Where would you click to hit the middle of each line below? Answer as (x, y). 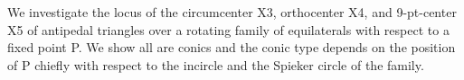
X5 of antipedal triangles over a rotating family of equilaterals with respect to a (228, 29)
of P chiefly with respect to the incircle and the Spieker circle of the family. (216, 64)
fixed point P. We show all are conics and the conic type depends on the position (232, 47)
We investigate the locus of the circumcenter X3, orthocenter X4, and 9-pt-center (232, 12)
